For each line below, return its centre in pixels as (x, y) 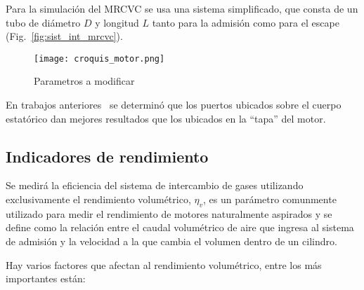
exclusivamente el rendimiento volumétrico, (98, 199)
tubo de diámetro (43, 22)
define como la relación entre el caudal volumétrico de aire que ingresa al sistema (180, 227)
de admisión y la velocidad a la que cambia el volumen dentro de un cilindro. (171, 241)
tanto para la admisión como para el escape (246, 22)
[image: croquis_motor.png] (99, 58)
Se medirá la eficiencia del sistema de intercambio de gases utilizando (155, 185)
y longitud (117, 22)
